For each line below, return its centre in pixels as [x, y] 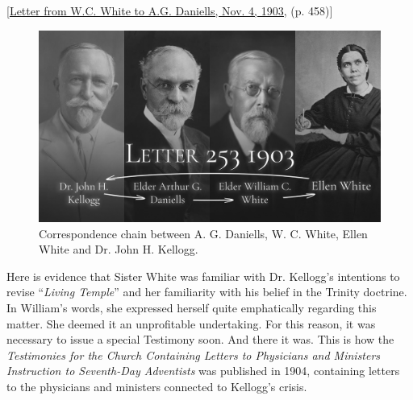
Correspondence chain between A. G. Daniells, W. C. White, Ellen [203, 233]
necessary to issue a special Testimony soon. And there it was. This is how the [200, 339]
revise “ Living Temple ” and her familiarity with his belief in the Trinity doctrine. [207, 292]
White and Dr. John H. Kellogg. [119, 249]
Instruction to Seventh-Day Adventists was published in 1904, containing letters [203, 371]
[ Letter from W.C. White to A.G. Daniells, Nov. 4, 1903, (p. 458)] [170, 10]
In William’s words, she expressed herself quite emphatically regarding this [192, 308]
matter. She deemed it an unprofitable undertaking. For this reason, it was [191, 323]
